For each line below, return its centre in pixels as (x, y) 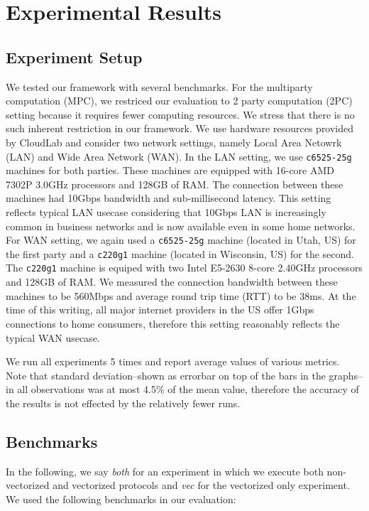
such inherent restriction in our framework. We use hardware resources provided (180, 128)
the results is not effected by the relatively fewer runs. (123, 403)
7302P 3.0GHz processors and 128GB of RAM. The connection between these (175, 184)
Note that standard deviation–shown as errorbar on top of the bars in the (166, 375)
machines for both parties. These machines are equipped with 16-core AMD (170, 170)
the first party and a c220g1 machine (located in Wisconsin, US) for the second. (180, 253)
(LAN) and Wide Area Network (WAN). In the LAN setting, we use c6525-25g (179, 156)
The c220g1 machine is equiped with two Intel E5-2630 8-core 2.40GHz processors (184, 268)
